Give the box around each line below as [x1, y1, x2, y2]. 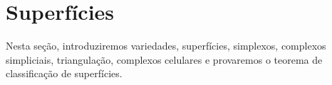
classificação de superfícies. [6, 66, 123, 81]
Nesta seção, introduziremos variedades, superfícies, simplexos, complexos [6, 38, 326, 53]
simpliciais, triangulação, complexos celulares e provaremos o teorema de [6, 52, 323, 67]
